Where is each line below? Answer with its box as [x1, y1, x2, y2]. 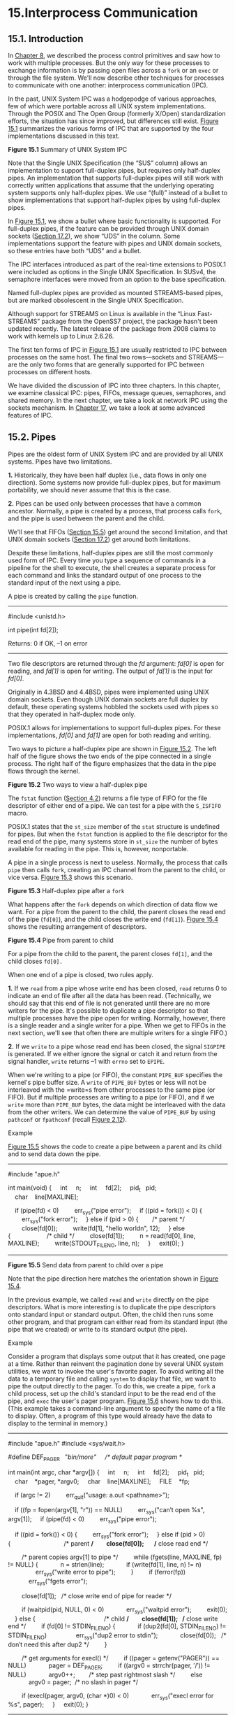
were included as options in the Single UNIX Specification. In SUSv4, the [8, 268, 216, 276]
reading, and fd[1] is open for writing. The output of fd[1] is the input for [8, 667, 213, 675]
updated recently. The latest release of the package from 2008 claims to [8, 325, 216, 333]
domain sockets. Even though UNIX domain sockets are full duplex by [8, 695, 209, 704]
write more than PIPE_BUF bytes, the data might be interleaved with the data [8, 1100, 226, 1109]
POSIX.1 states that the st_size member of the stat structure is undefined [8, 822, 220, 830]
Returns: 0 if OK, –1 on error [8, 639, 88, 648]
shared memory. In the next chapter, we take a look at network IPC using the [8, 397, 228, 404]
